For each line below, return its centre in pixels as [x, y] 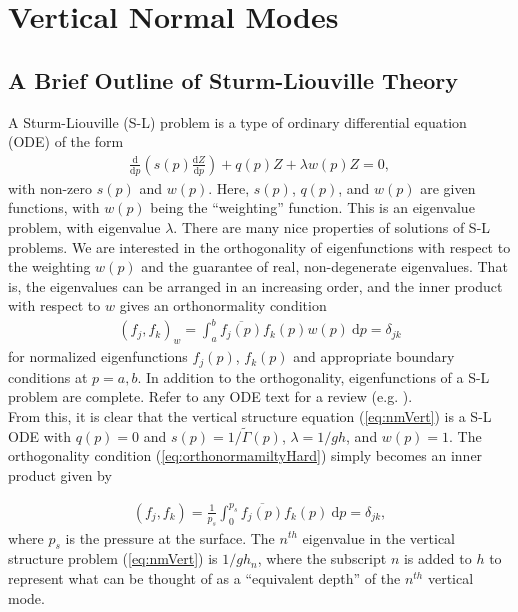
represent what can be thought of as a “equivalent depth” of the [204, 577]
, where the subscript [322, 558]
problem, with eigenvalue [84, 226]
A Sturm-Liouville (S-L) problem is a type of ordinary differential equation [237, 121]
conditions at [48, 376]
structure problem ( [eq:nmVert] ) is [113, 558]
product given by [60, 474]
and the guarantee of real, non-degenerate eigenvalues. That [324, 266]
